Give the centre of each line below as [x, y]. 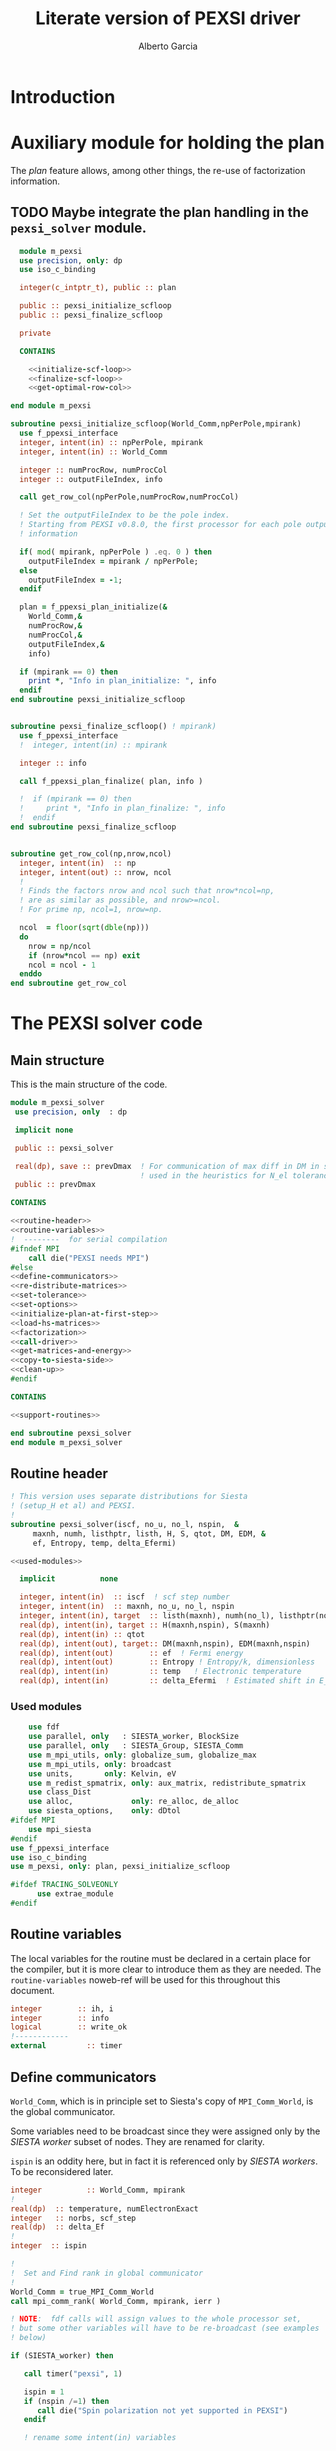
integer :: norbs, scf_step [73, 2218]
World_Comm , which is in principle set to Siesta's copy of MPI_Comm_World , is [162, 2101]
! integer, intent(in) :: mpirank [93, 745]
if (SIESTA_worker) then [62, 2356]
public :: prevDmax [55, 1185]
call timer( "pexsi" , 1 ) [73, 2373]
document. [32, 1990]
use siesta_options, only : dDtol [105, 1811]
